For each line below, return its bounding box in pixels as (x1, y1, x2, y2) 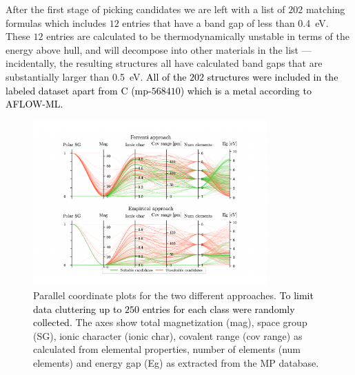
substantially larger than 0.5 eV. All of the (6, 69, 187, 83)
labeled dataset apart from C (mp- (6, 83, 152, 97)
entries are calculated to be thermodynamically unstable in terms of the (46, 29, 349, 43)
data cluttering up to (33, 301, 122, 316)
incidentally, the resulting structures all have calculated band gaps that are (6, 56, 323, 70)
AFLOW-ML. (6, 97, 63, 111)
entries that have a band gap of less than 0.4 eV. (122, 15, 329, 30)
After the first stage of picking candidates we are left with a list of (6, 2, 285, 16)
